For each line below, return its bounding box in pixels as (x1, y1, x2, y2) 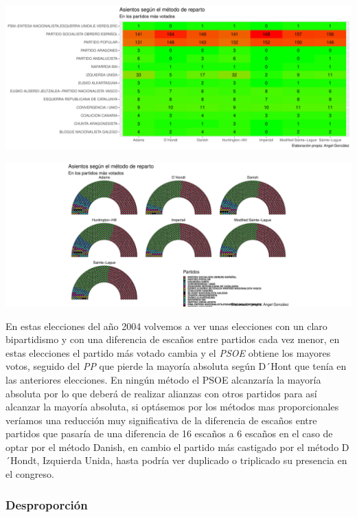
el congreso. (5, 467, 54, 481)
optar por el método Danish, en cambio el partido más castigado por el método (5, 439, 339, 454)
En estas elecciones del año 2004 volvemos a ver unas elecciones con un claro (5, 318, 327, 333)
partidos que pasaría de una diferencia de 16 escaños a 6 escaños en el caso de (5, 426, 333, 441)
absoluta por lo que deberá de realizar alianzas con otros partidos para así (5, 386, 317, 400)
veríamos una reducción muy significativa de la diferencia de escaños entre (5, 412, 317, 427)
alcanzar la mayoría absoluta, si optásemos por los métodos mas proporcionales (5, 399, 339, 414)
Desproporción (5, 496, 88, 513)
